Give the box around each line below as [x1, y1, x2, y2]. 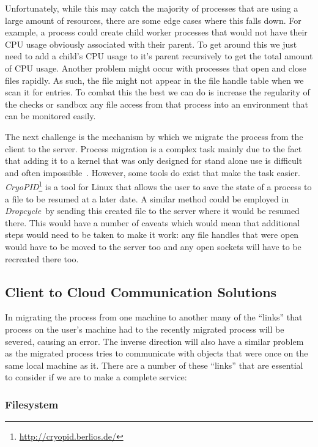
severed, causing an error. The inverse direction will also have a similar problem [5, 334, 304, 347]
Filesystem [5, 396, 59, 412]
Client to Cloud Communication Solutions [5, 282, 277, 301]
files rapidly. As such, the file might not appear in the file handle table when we [5, 73, 304, 86]
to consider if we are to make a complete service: [5, 371, 187, 383]
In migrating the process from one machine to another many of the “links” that [5, 311, 303, 323]
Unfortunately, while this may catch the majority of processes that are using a [5, 2, 298, 14]
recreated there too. [5, 252, 79, 265]
